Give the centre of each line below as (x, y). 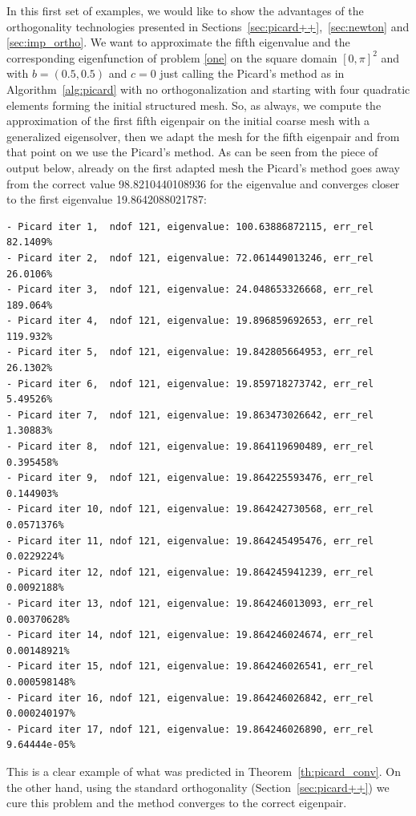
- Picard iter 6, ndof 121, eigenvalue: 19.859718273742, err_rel (190, 384)
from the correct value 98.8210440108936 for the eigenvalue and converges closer (203, 183)
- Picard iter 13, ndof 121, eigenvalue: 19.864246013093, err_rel (190, 603)
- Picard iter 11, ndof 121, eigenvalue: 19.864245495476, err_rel (190, 541)
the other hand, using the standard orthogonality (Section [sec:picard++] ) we (198, 787)
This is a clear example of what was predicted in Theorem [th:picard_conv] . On (204, 771)
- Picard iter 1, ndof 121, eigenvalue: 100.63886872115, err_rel (190, 226)
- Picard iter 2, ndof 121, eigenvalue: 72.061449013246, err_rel (190, 258)
